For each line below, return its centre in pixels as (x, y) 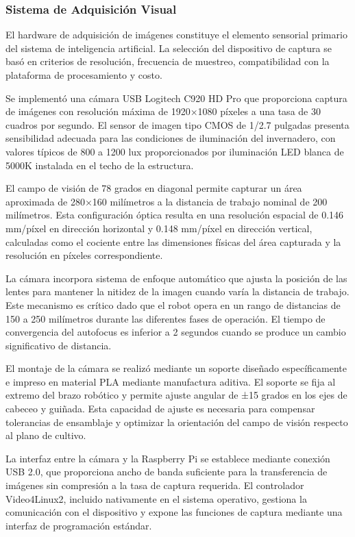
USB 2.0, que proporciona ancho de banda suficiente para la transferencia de (167, 472)
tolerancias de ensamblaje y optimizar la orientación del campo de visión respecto (177, 422)
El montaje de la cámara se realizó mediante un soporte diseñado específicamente (176, 368)
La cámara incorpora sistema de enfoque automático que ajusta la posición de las (176, 278)
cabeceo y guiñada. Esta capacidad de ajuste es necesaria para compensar (160, 409)
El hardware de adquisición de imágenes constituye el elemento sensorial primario (176, 35)
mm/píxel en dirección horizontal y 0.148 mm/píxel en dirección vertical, (159, 228)
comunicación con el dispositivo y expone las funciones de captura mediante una (174, 512)
